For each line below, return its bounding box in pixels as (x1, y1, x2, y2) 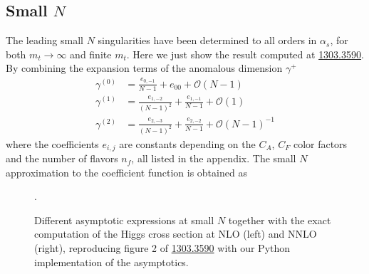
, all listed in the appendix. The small (131, 151, 296, 166)
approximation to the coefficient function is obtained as (6, 164, 247, 179)
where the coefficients (6, 136, 99, 151)
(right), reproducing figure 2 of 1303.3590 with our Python (34, 241, 291, 255)
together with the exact (228, 212, 331, 227)
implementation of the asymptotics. (34, 254, 189, 269)
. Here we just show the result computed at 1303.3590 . (126, 46, 364, 61)
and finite (70, 46, 112, 61)
